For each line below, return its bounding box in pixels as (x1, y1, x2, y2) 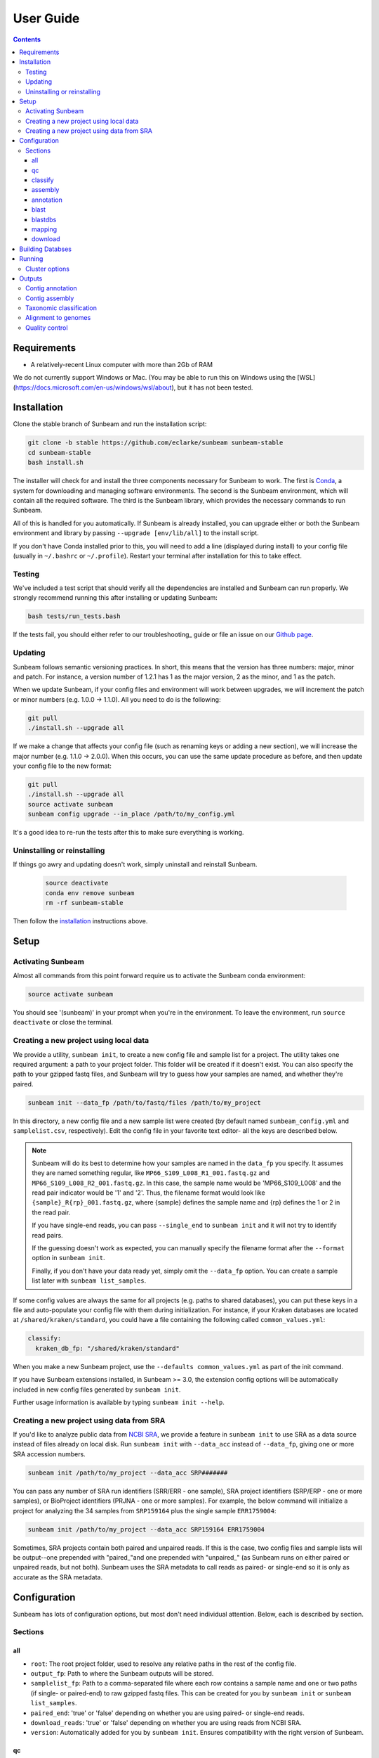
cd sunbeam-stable (27, 449, 91, 456)
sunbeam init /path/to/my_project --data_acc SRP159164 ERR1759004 (27, 1525, 265, 1533)
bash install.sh (27, 458, 84, 467)
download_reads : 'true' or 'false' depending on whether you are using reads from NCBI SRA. (30, 1718, 302, 1726)
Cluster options (25, 264, 70, 273)
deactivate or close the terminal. (13, 1018, 114, 1027)
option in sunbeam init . (32, 1254, 105, 1262)
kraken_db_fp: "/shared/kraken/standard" (35, 1344, 180, 1352)
